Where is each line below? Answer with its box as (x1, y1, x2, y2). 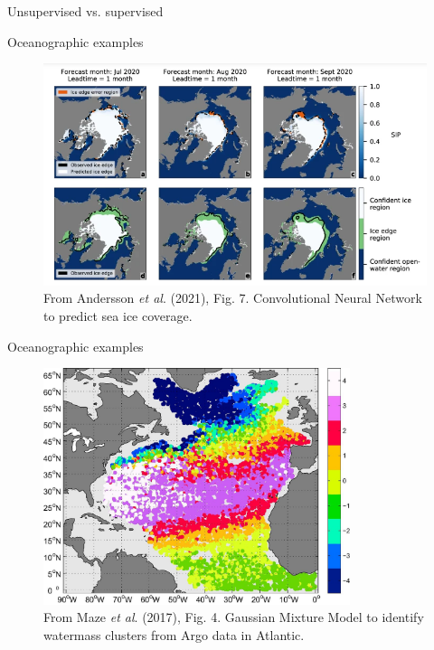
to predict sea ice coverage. (43, 306, 193, 325)
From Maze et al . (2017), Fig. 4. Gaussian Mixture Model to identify (43, 608, 424, 626)
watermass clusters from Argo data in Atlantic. (43, 626, 305, 645)
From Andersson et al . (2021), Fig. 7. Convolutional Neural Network (43, 288, 422, 307)
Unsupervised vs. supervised (7, 2, 164, 20)
